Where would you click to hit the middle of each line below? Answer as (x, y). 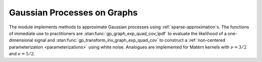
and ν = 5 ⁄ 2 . (22, 54)
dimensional (21, 40)
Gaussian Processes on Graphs (73, 12)
